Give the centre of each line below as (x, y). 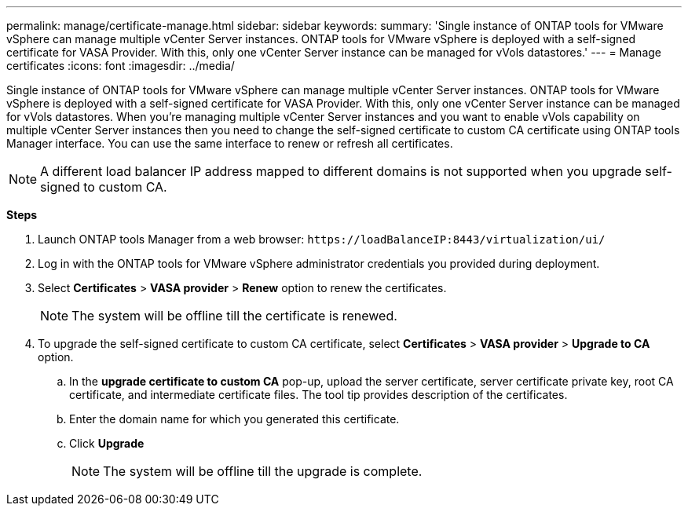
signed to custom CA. (104, 187)
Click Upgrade (107, 443)
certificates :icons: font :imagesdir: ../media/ (121, 66)
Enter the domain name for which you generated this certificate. (234, 419)
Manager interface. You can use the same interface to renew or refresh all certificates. (230, 143)
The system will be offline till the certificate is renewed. (234, 316)
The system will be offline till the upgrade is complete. (263, 471)
